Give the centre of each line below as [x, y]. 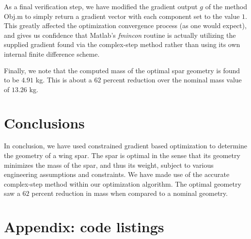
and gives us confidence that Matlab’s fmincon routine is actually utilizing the [120, 35]
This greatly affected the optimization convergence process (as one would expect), [125, 25]
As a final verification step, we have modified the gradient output [101, 6]
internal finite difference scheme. [52, 54]
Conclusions [44, 122]
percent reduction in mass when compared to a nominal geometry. [130, 193]
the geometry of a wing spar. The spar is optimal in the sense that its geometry [122, 155]
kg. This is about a [64, 80]
